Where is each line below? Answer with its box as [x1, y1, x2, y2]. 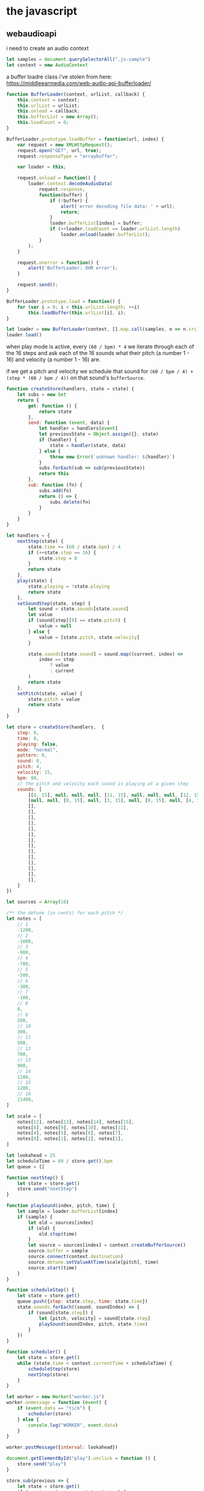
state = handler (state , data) [49, 442, 126, 448]
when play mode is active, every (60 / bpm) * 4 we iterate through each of [6, 343, 194, 350]
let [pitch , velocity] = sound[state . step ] [38, 1315, 151, 1321]
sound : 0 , [17, 758, 42, 764]
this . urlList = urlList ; [17, 102, 80, 109]
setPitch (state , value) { [17, 690, 83, 697]
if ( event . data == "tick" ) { [17, 1405, 91, 1411]
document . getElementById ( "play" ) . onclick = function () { [6, 1455, 156, 1462]
